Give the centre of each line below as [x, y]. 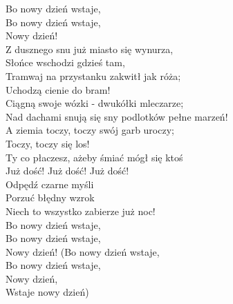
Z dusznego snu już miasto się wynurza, [90, 49]
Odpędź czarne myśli [50, 184]
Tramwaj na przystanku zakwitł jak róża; [93, 75]
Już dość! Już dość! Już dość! [67, 171]
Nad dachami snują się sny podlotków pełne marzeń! [117, 116]
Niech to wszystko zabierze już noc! [81, 211]
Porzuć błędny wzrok [50, 197]
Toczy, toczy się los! [48, 143]
